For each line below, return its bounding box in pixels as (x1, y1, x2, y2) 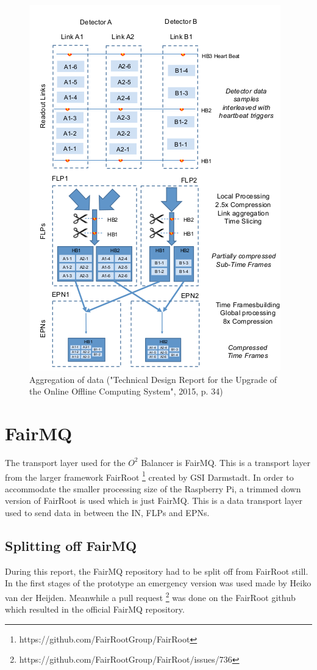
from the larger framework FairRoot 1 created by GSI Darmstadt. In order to (5, 468, 294, 483)
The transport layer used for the (5, 456, 126, 468)
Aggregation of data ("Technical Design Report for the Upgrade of (29, 373, 277, 385)
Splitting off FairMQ (5, 536, 137, 555)
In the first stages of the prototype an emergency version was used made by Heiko (5, 577, 312, 589)
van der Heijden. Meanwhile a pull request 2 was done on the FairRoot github (5, 589, 296, 603)
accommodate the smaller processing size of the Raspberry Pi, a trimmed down (5, 482, 301, 495)
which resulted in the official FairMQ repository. (5, 603, 185, 616)
